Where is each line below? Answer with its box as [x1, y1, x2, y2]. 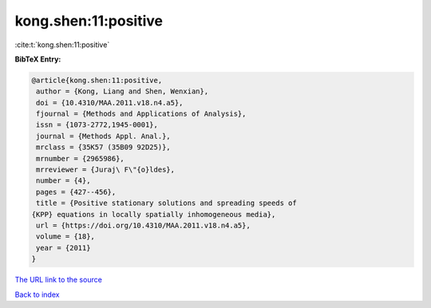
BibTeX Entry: [14, 54, 61, 64]
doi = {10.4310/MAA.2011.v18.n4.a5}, [36, 98, 184, 107]
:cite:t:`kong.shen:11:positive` [14, 40, 110, 49]
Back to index [14, 290, 60, 299]
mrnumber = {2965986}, [36, 154, 125, 163]
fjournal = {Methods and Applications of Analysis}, [36, 109, 247, 119]
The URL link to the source [14, 275, 103, 285]
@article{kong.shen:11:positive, [31, 76, 163, 85]
